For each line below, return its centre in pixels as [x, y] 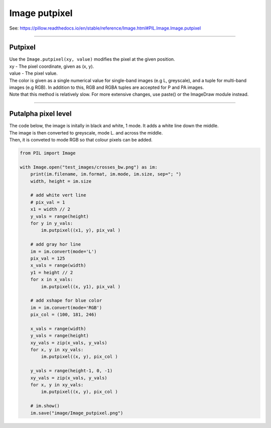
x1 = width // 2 [50, 209]
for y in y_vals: [52, 223]
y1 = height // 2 [52, 272]
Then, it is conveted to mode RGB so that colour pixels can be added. [81, 140]
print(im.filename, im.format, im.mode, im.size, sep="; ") [106, 174]
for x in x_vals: [52, 279]
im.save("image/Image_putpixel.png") [77, 413]
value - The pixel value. [33, 73]
